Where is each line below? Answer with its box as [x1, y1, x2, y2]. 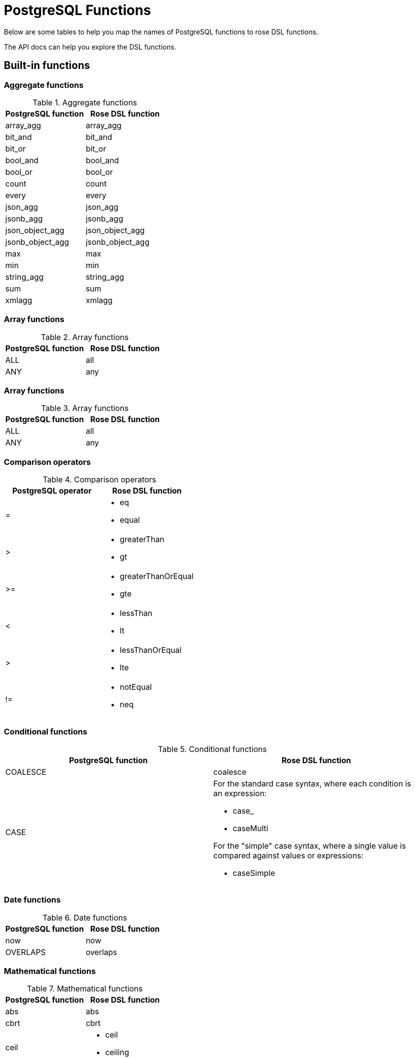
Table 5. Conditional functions [158, 744, 267, 754]
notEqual [120, 682, 152, 692]
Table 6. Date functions [42, 912, 127, 922]
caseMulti [233, 823, 269, 833]
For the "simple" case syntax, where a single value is [213, 840, 406, 851]
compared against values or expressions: [213, 850, 364, 860]
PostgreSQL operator [12, 486, 92, 496]
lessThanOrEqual [120, 645, 182, 655]
